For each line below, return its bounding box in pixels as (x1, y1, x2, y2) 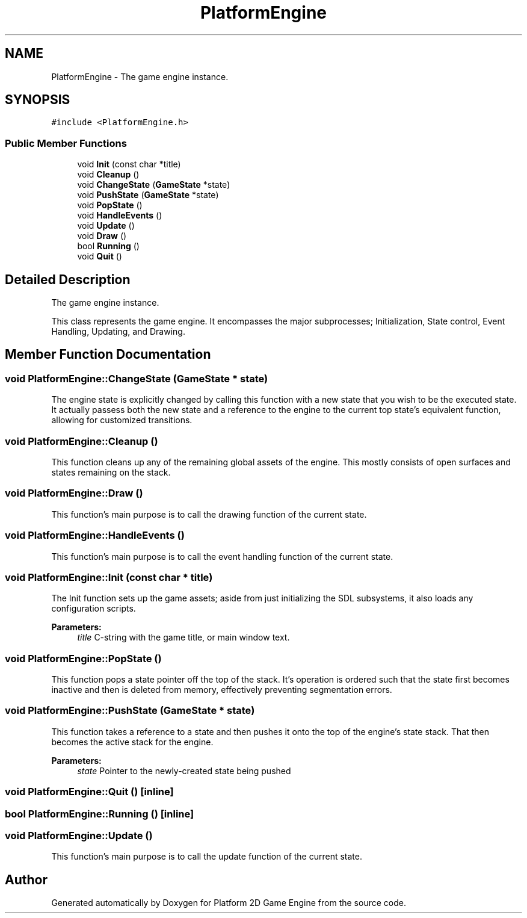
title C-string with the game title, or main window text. (77, 632, 290, 643)
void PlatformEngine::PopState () (5, 652, 162, 665)
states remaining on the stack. (51, 467, 171, 477)
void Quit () (77, 251, 122, 262)
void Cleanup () (77, 169, 140, 180)
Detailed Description (5, 271, 131, 287)
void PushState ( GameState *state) (77, 190, 219, 200)
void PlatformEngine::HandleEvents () (5, 529, 185, 542)
